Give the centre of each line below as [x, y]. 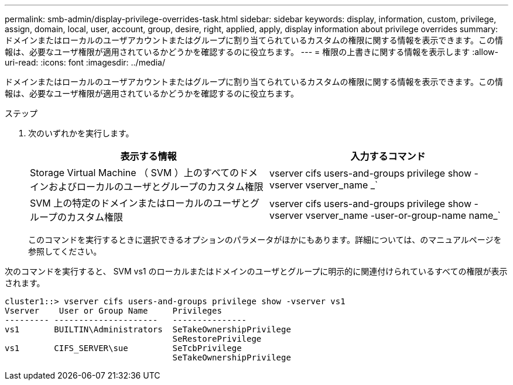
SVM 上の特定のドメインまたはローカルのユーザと [140, 203]
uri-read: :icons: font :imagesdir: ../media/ [85, 62]
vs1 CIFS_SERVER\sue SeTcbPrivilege [123, 348]
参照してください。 [65, 251]
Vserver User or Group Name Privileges [113, 311]
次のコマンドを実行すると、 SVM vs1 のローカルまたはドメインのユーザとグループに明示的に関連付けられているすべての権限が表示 [256, 271]
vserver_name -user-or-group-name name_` [403, 215]
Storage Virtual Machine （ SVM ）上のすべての [135, 173]
